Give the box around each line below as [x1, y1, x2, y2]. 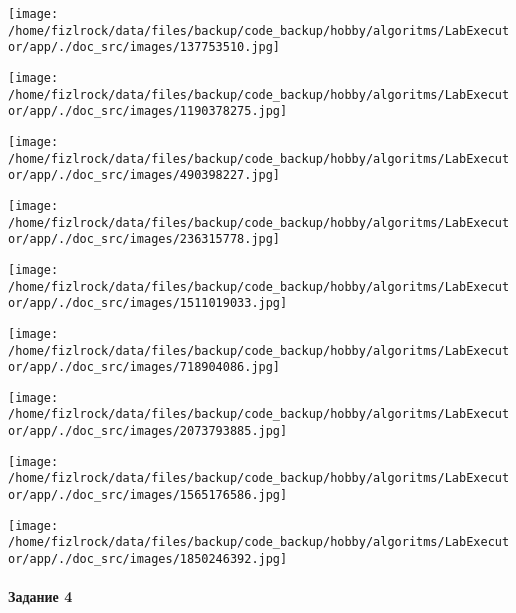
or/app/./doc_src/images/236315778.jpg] [8, 232, 281, 247]
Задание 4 [8, 586, 73, 607]
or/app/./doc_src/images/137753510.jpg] [8, 40, 281, 55]
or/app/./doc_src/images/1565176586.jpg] [8, 488, 288, 503]
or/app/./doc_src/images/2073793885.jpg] [8, 424, 288, 439]
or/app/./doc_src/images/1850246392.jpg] [8, 552, 288, 567]
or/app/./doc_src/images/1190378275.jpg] [8, 104, 288, 119]
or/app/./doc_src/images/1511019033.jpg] [8, 296, 288, 311]
